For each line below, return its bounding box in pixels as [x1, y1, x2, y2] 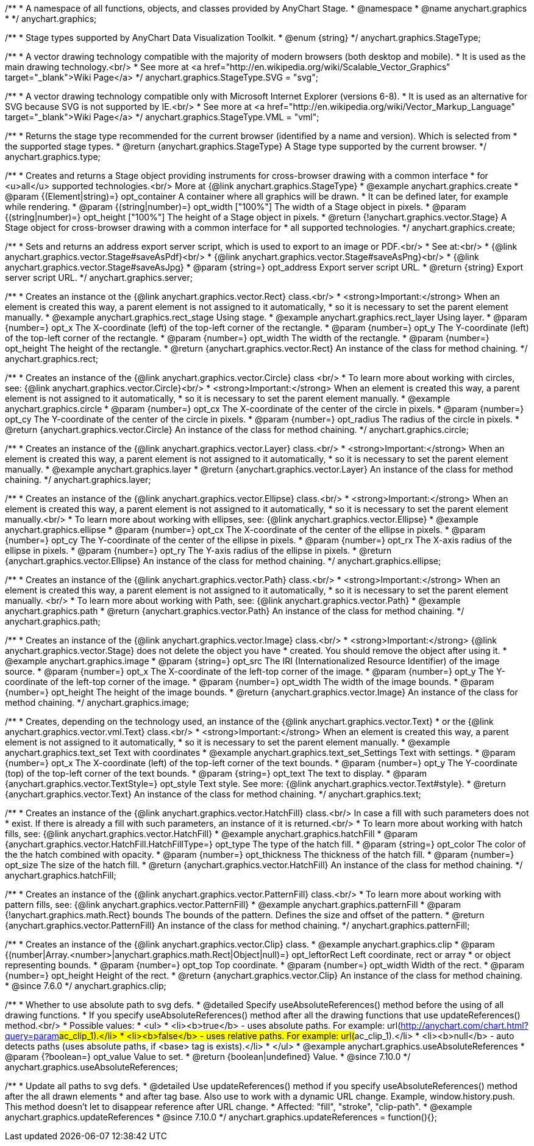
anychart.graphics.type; [5, 151, 101, 162]
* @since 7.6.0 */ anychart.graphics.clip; [5, 981, 166, 991]
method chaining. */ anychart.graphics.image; [5, 697, 189, 708]
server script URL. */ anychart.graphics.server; [5, 272, 193, 283]
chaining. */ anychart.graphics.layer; [5, 474, 151, 485]
